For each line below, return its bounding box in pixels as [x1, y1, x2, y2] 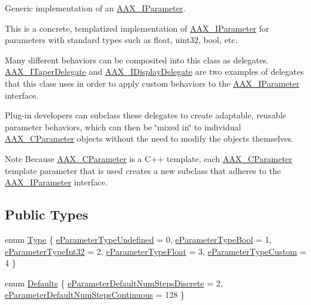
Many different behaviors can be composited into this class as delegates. [5, 53, 269, 66]
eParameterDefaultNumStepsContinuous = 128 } [5, 288, 185, 301]
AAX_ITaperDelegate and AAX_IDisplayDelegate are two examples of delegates [5, 65, 304, 78]
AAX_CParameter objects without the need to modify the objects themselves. [5, 132, 294, 145]
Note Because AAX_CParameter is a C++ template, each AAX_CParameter [5, 152, 292, 164]
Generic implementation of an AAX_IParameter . [5, 2, 186, 14]
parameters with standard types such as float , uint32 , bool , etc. [5, 33, 238, 46]
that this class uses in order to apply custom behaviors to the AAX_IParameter [5, 77, 300, 89]
